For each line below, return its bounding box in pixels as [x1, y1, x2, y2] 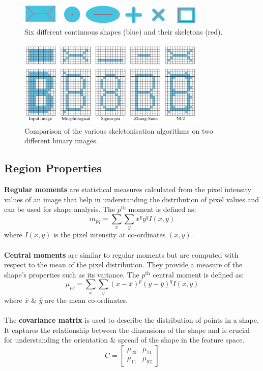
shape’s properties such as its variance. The [4, 269, 139, 280]
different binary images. [24, 135, 98, 146]
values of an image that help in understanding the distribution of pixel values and [4, 194, 259, 204]
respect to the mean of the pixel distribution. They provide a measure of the [4, 259, 243, 270]
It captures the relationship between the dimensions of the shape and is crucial [4, 324, 250, 335]
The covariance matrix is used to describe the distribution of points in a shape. [4, 314, 259, 325]
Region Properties [4, 160, 102, 176]
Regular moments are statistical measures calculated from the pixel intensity [4, 184, 251, 195]
